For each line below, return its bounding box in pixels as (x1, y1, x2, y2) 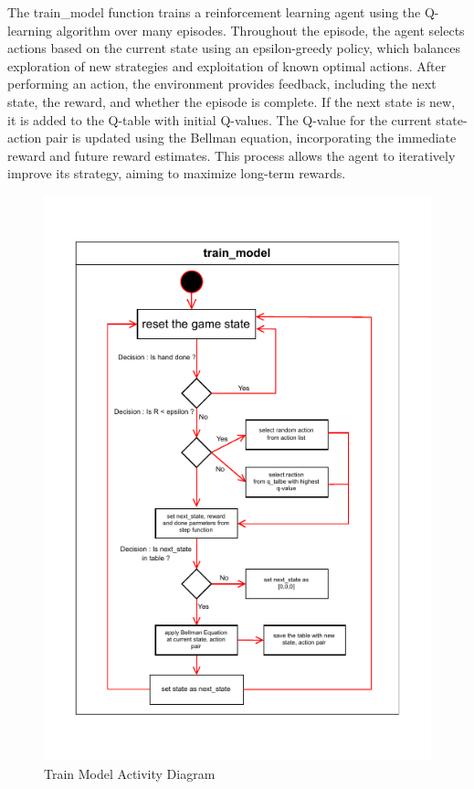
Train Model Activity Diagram (44, 763, 216, 783)
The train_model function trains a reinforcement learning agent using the (7, 3, 421, 21)
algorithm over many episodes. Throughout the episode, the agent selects (56, 20, 465, 39)
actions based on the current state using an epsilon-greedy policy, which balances (7, 38, 461, 58)
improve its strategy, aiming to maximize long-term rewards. (7, 164, 346, 183)
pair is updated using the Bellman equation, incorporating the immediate (45, 128, 457, 147)
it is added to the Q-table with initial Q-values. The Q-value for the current (7, 110, 432, 129)
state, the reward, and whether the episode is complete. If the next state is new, (7, 91, 456, 111)
